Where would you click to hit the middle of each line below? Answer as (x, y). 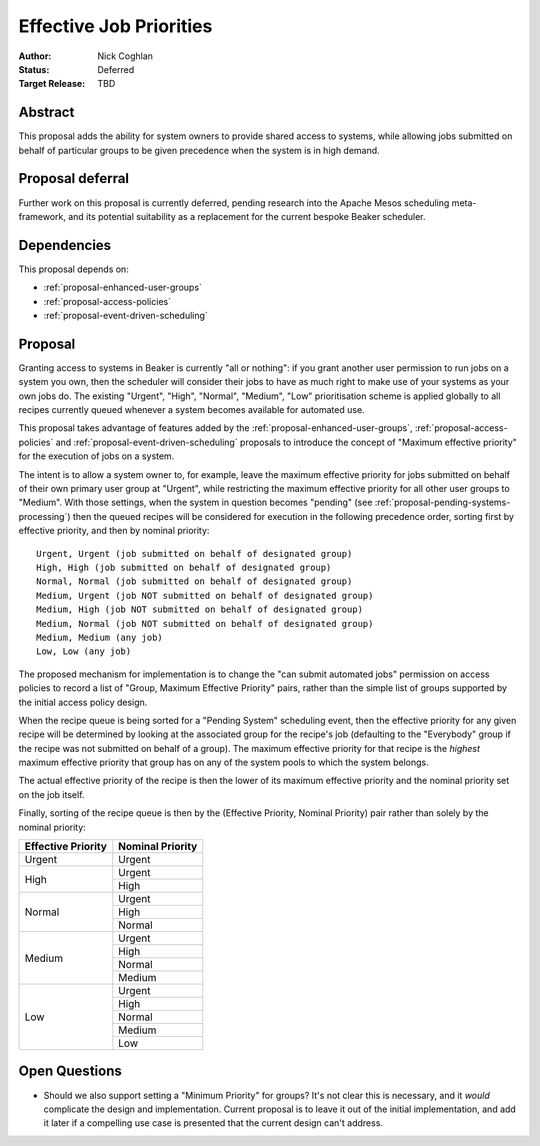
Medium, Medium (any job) (100, 637)
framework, (42, 216)
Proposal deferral (74, 178)
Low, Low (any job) (84, 651)
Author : (35, 56)
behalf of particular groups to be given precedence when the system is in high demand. (199, 150)
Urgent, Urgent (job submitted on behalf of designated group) (194, 553)
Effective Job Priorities (115, 26)
